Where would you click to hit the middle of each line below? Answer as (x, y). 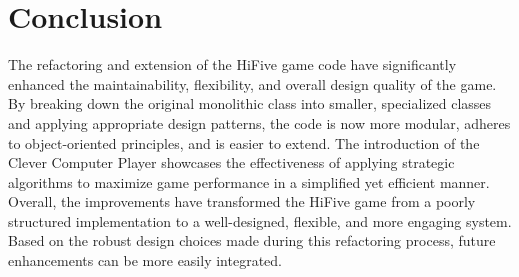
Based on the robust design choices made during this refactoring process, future (252, 240)
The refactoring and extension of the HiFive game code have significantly (232, 64)
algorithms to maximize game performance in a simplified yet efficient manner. (249, 181)
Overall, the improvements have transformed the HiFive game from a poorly (242, 201)
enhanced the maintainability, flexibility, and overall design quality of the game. (252, 83)
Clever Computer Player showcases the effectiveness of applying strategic (231, 162)
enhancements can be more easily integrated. (145, 260)
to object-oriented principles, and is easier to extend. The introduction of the (244, 142)
